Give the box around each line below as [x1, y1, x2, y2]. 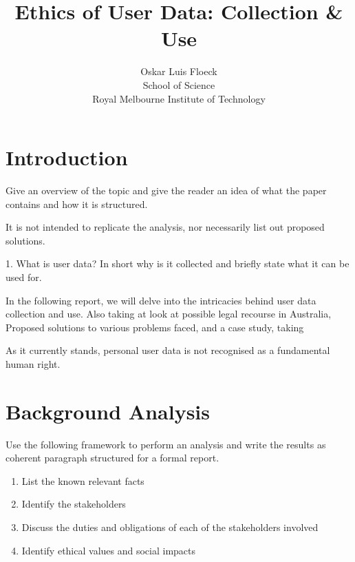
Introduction [6, 143, 128, 171]
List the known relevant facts [21, 473, 144, 488]
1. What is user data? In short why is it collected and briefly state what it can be [6, 256, 349, 271]
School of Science [142, 77, 215, 92]
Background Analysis [6, 397, 210, 425]
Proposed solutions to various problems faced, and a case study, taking [6, 320, 304, 334]
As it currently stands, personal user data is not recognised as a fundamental [6, 343, 330, 357]
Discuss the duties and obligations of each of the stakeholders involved [21, 520, 319, 534]
